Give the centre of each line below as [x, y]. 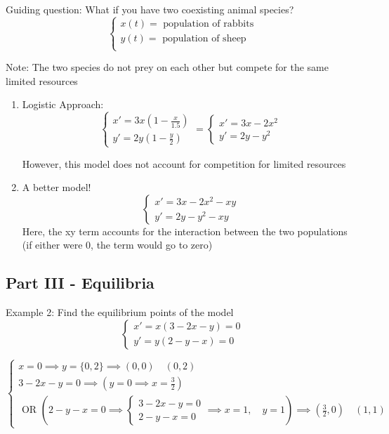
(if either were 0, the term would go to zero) [117, 245]
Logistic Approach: [63, 104]
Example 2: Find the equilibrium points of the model [120, 312]
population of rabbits [209, 24]
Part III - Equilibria [80, 283]
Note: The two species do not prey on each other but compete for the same [167, 67]
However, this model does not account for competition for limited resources [184, 163]
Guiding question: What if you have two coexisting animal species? [150, 9]
